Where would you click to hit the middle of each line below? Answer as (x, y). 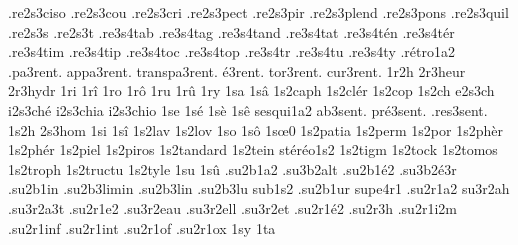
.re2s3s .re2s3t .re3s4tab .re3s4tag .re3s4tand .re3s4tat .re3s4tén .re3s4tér (231, 31)
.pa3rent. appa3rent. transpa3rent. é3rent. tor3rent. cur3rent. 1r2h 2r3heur (237, 70)
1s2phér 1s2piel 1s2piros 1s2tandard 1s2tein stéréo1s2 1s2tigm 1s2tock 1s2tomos (253, 149)
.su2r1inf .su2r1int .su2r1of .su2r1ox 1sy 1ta (142, 227)
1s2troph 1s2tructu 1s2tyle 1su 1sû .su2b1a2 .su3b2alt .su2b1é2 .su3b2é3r (232, 168)
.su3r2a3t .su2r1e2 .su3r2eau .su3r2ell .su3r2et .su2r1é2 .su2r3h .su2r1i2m (232, 207)
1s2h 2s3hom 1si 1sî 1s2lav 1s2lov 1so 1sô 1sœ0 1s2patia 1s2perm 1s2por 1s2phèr (255, 129)
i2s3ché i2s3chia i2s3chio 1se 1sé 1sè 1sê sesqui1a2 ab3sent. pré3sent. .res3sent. (248, 109)
